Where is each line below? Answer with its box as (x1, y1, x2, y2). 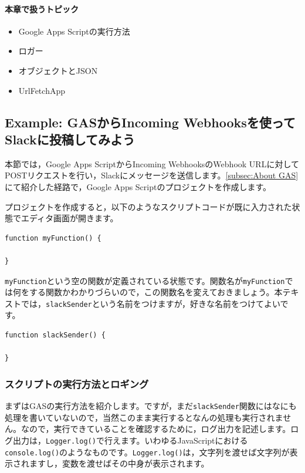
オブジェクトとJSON (18, 64, 98, 76)
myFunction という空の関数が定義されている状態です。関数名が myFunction (5, 274, 285, 286)
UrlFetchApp (18, 84, 65, 96)
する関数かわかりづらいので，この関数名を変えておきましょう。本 (29, 286, 283, 298)
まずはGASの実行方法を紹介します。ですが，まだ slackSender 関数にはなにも (5, 400, 297, 412)
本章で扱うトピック (5, 2, 79, 15)
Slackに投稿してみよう (5, 130, 135, 148)
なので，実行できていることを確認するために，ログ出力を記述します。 (21, 423, 291, 435)
